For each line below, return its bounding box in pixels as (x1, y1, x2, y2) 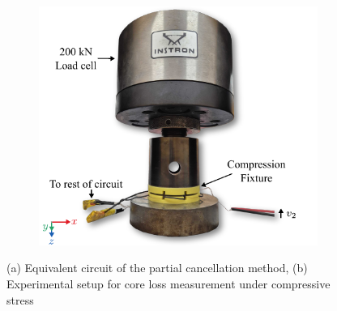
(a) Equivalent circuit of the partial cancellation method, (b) (6, 259, 308, 276)
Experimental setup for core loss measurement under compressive (6, 275, 331, 292)
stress (6, 291, 34, 308)
